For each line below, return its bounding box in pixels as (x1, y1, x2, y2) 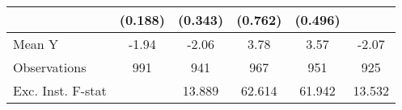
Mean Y (13, 35, 59, 53)
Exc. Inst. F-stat (13, 81, 107, 100)
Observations (13, 58, 87, 76)
